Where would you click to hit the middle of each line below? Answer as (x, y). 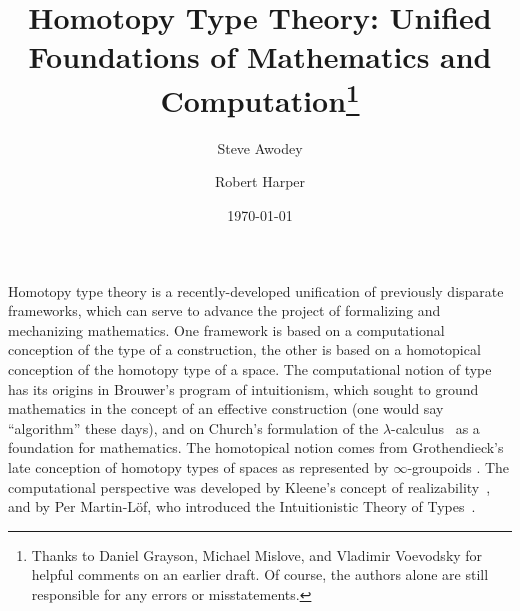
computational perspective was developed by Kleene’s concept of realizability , (249, 486)
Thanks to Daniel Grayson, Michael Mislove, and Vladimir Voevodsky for (257, 554)
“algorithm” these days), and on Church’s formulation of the (193, 427)
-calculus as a (435, 427)
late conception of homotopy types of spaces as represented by (198, 466)
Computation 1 (260, 97)
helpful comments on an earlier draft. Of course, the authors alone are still (260, 574)
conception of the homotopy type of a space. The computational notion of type (250, 368)
